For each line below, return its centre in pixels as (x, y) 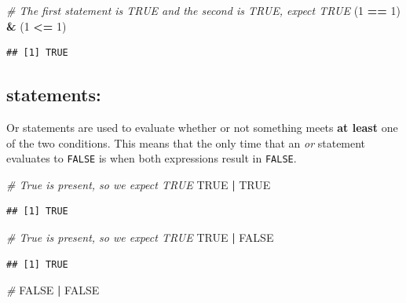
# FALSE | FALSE (53, 290)
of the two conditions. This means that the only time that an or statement (186, 142)
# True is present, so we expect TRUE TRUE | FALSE (140, 237)
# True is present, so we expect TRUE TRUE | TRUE (139, 184)
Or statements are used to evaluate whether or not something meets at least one (202, 127)
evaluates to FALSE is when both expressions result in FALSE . (152, 158)
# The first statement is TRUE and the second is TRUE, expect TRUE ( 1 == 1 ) (203, 10)
